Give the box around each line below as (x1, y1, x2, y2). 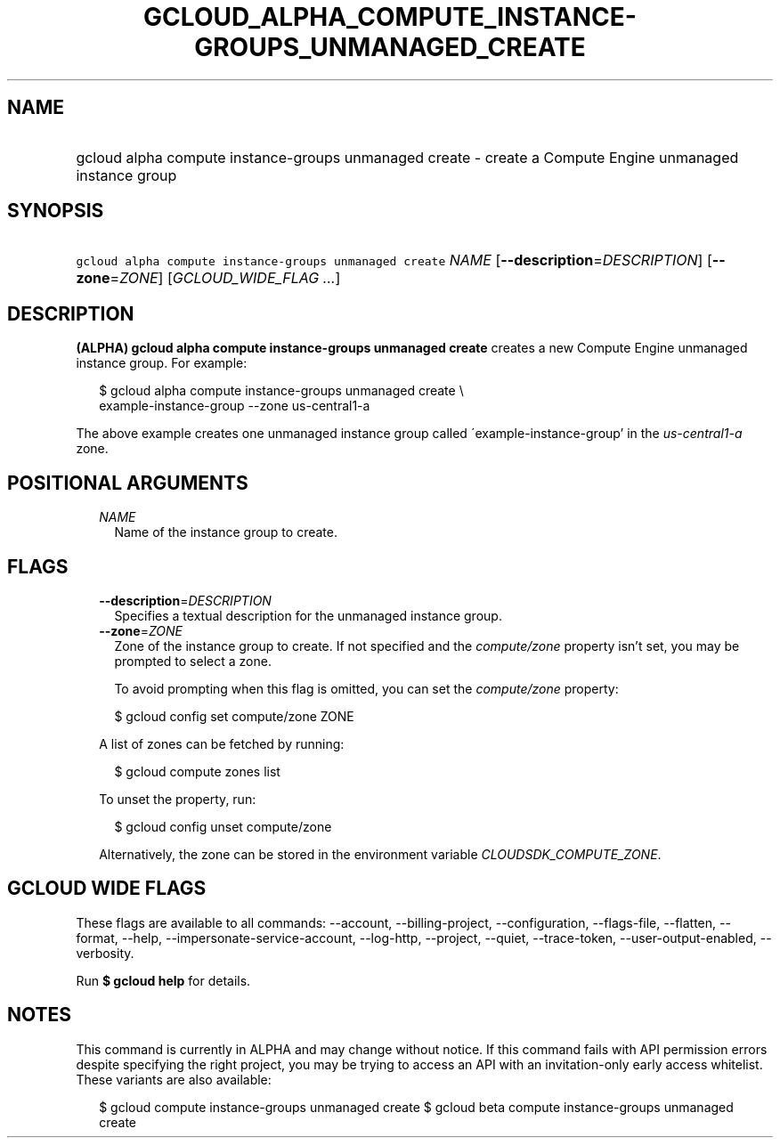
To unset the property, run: (99, 791, 256, 807)
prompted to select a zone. (114, 653, 272, 669)
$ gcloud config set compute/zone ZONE (114, 708, 354, 724)
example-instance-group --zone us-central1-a (99, 398, 370, 414)
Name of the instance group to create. (114, 524, 337, 540)
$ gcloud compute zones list (114, 763, 280, 779)
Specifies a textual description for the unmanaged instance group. (114, 607, 502, 623)
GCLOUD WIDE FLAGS (7, 877, 207, 900)
